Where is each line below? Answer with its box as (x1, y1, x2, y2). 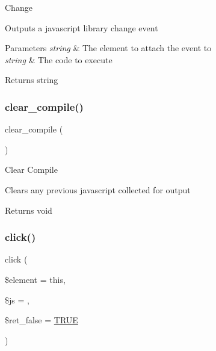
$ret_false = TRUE (5, 314, 78, 326)
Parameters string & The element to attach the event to (5, 42, 212, 54)
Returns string (5, 73, 58, 86)
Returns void (5, 203, 52, 216)
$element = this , (5, 273, 66, 285)
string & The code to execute (5, 53, 113, 66)
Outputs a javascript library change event (5, 21, 158, 34)
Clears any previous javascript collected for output (5, 183, 191, 196)
